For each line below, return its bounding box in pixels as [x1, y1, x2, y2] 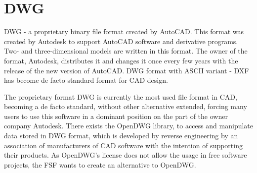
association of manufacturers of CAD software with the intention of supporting [4, 140, 243, 150]
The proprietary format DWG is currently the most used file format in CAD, [4, 91, 237, 102]
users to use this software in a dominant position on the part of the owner [4, 111, 228, 121]
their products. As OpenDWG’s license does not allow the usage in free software [4, 150, 247, 160]
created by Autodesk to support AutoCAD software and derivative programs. [4, 36, 238, 46]
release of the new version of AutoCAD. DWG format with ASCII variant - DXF [4, 65, 249, 75]
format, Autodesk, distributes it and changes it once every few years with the [4, 55, 238, 65]
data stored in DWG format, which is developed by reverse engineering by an [4, 130, 238, 141]
